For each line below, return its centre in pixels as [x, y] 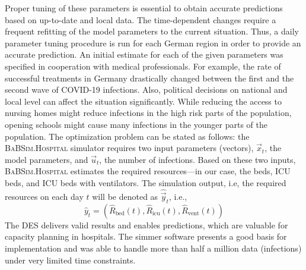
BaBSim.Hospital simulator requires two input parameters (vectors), [129, 148]
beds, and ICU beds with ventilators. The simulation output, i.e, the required [146, 182]
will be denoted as [125, 196]
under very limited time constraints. [70, 260]
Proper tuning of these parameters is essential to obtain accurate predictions [144, 8]
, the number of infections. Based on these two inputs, [197, 159]
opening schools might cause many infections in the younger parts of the [136, 124]
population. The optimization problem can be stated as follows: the [127, 136]
